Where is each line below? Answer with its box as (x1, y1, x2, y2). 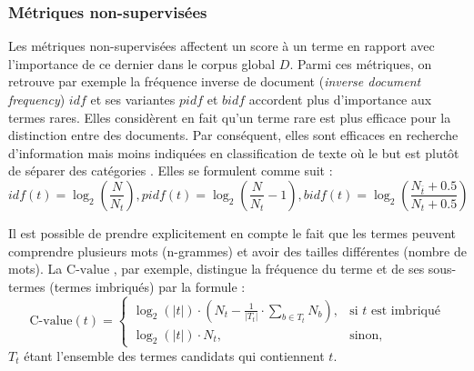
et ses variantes (90, 90, 176, 108)
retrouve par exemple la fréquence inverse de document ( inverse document (8, 72, 421, 91)
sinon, (349, 328, 383, 342)
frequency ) (8, 90, 66, 108)
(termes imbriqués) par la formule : (49, 276, 246, 296)
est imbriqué (370, 304, 440, 317)
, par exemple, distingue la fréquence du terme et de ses (113, 259, 425, 278)
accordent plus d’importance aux (248, 90, 432, 108)
